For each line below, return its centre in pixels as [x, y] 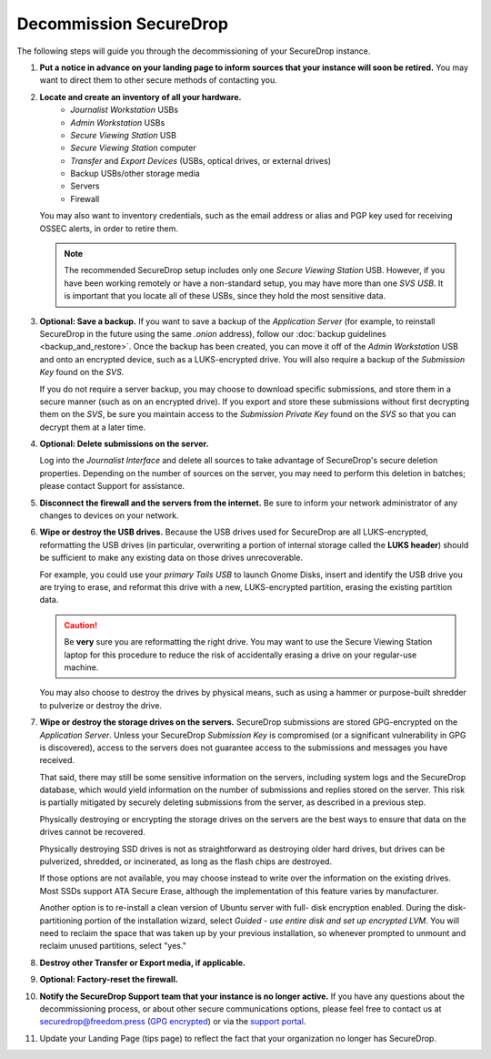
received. [57, 760]
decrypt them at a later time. [93, 427]
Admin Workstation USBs [118, 122]
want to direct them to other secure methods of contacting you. [158, 80]
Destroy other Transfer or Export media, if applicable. [142, 962]
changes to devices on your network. [109, 515]
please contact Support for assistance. [112, 486]
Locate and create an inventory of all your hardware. [140, 97]
